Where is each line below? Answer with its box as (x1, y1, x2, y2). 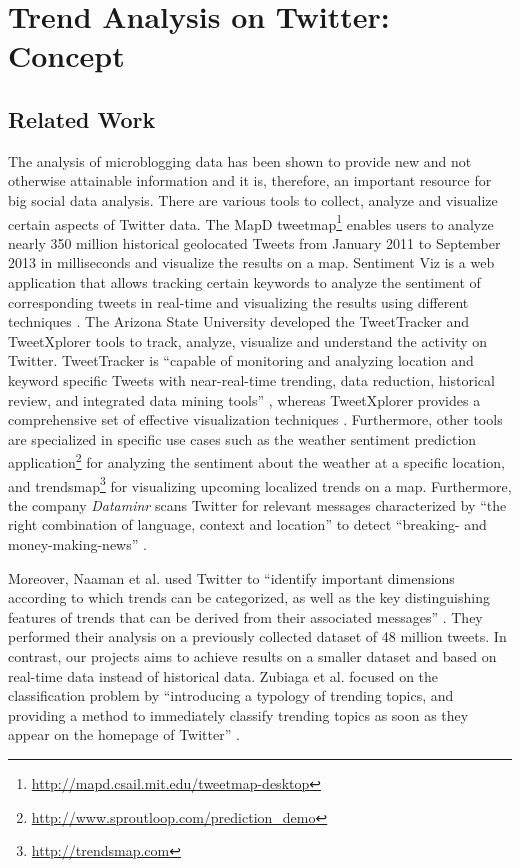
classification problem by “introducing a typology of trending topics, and (8, 685, 454, 706)
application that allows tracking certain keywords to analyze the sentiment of (8, 271, 481, 292)
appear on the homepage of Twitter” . (8, 724, 240, 745)
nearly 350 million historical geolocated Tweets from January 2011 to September (8, 232, 501, 253)
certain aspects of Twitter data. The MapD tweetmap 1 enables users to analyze (8, 210, 494, 234)
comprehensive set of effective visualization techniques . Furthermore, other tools (8, 409, 503, 430)
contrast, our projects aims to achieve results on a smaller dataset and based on (8, 645, 497, 666)
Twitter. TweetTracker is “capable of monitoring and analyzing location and (8, 350, 474, 371)
